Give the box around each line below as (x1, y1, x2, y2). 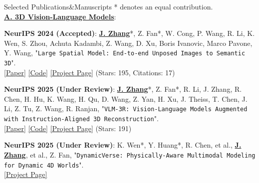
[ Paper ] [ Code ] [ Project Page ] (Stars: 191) (4, 123, 132, 133)
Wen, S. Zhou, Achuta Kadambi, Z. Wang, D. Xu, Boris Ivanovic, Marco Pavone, (4, 37, 253, 48)
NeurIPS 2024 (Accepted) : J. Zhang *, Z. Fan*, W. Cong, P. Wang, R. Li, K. (4, 28, 255, 38)
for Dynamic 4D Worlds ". (4, 159, 84, 170)
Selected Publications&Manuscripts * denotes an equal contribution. (4, 1, 213, 11)
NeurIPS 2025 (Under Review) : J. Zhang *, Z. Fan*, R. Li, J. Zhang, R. (4, 84, 242, 94)
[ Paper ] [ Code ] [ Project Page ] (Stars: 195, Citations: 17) (4, 67, 175, 77)
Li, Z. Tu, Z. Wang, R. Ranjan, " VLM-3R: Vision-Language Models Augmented (4, 103, 248, 114)
